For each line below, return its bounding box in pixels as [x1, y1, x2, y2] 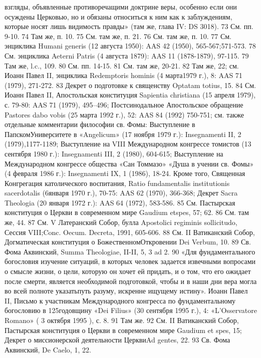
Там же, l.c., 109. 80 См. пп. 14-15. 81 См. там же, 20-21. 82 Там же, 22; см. [5, 60, 239, 70]
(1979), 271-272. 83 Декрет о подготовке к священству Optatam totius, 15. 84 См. [5, 79, 256, 90]
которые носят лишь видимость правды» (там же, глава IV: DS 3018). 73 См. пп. [5, 21, 253, 31]
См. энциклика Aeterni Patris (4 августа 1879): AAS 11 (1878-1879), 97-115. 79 [5, 50, 249, 60]
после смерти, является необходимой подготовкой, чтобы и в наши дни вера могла [5, 275, 257, 286]
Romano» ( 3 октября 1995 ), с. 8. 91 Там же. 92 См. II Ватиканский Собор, [5, 315, 239, 325]
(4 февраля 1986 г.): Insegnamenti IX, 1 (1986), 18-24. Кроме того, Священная [5, 168, 245, 178]
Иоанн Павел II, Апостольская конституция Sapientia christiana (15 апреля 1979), [5, 89, 256, 100]
